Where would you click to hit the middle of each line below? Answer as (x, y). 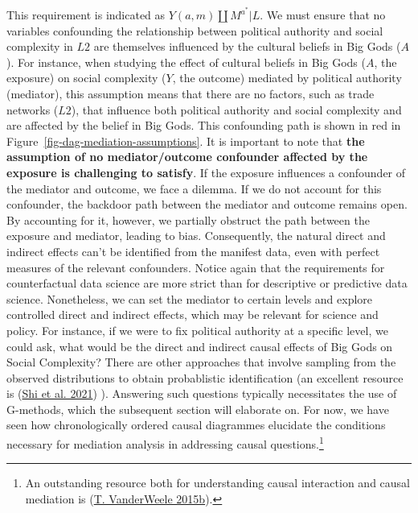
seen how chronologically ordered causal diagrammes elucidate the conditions (196, 425)
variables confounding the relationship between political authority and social (195, 30)
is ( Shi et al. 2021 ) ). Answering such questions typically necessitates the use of (202, 393)
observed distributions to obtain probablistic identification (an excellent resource (205, 377)
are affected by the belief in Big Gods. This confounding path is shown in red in (204, 125)
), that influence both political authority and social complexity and (236, 109)
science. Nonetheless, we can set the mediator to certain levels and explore (190, 298)
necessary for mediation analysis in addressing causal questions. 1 (165, 443)
